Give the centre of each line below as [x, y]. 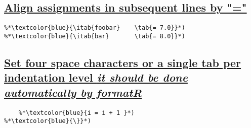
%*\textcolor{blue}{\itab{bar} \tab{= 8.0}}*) [95, 36]
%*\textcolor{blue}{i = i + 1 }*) [76, 113]
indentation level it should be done [96, 77]
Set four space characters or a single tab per [123, 62]
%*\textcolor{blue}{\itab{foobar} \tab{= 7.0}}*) [95, 28]
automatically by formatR [73, 92]
